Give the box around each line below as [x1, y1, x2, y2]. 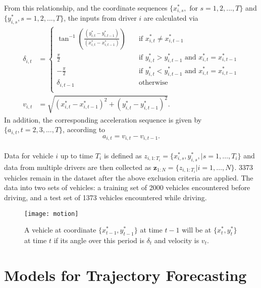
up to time [60, 150, 93, 160]
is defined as [103, 150, 142, 160]
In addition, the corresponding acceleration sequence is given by [4, 114, 202, 125]
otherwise [138, 79, 168, 87]
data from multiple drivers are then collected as [4, 161, 151, 172]
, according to [63, 124, 106, 135]
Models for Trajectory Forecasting [4, 264, 247, 285]
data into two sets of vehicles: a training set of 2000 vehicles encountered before [4, 182, 250, 193]
